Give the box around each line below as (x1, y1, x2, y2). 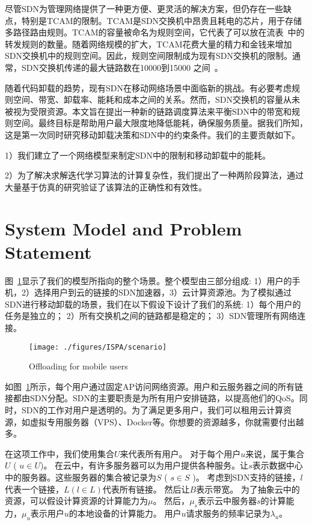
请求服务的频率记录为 (186, 506, 271, 519)
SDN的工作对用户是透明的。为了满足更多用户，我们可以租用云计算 (21, 404, 283, 416)
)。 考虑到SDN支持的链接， (192, 471, 301, 483)
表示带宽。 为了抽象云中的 (196, 482, 300, 495)
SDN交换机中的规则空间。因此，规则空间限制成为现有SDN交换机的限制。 (5, 49, 292, 62)
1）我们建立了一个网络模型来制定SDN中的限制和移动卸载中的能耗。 (5, 148, 271, 161)
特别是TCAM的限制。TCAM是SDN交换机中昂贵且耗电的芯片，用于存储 (21, 14, 302, 26)
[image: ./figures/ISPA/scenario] (29, 342, 167, 351)
